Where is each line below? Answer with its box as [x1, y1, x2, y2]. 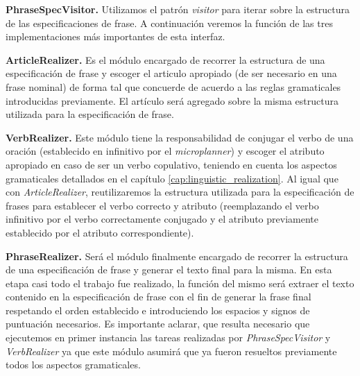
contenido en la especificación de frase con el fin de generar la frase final [6, 289, 311, 304]
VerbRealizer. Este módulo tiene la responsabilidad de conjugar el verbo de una [6, 130, 354, 144]
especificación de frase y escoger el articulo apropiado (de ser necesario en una [6, 66, 337, 80]
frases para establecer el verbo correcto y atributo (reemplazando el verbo [6, 198, 319, 212]
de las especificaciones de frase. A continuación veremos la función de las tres [6, 15, 333, 30]
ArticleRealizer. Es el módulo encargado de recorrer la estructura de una [6, 52, 325, 67]
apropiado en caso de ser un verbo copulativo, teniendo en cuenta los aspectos [6, 157, 337, 171]
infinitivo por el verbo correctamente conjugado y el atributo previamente [6, 212, 318, 226]
